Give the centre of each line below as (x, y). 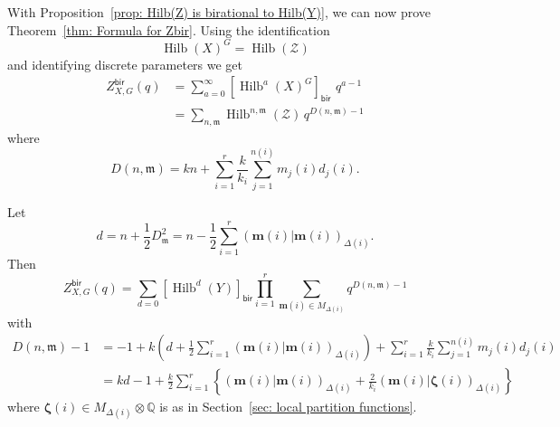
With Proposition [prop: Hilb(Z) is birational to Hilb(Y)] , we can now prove (219, 12)
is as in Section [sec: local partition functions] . (288, 407)
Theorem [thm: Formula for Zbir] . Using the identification (169, 29)
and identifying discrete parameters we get (125, 64)
